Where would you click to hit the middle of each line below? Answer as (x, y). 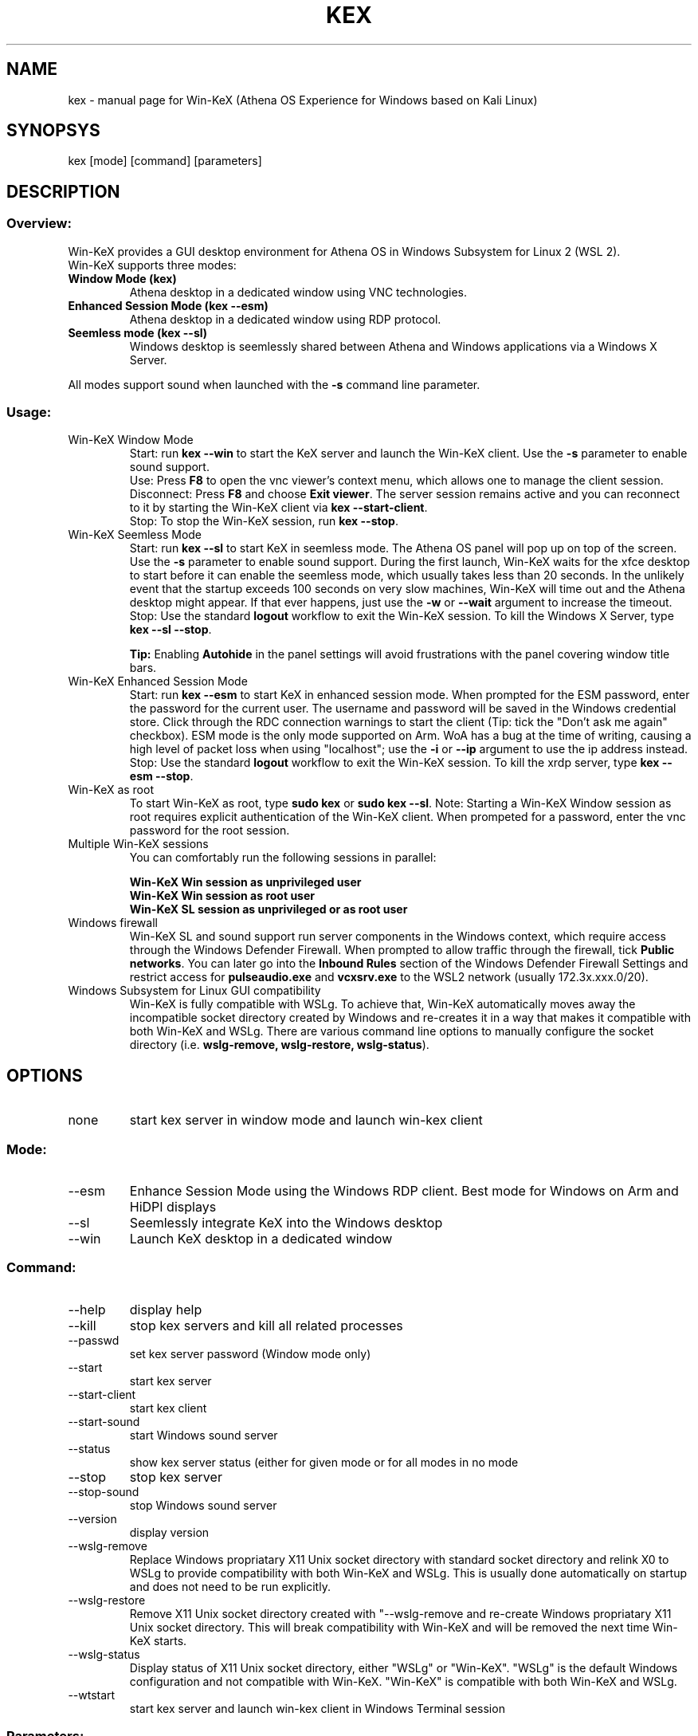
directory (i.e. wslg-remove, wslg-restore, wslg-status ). (279, 1045)
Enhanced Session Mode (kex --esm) (168, 305)
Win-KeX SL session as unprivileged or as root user (269, 909)
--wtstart (92, 1695)
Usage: (29, 412)
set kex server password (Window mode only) (250, 1353)
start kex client (168, 1408)
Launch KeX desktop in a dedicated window (261, 1239)
